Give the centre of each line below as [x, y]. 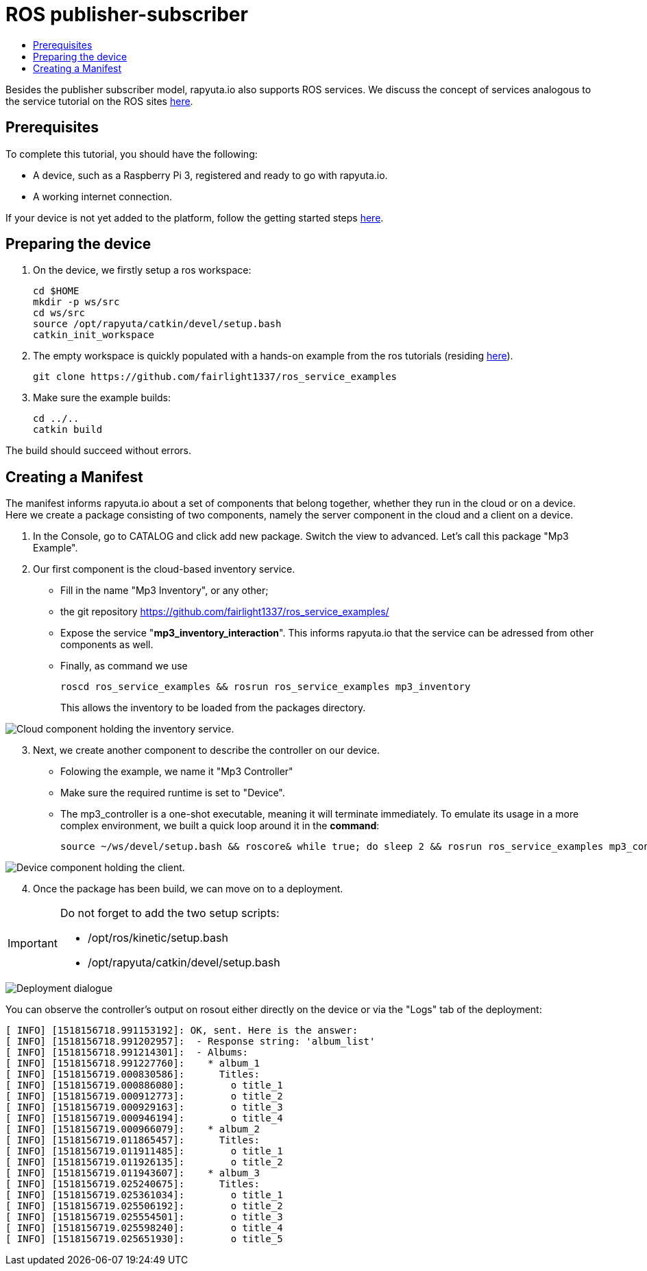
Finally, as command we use [124, 666]
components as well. [107, 645]
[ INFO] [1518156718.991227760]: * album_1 [133, 1064]
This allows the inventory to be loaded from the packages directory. [213, 708]
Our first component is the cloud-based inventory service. [164, 569]
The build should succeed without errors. [98, 451]
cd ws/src [59, 313]
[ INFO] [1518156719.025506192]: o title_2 [144, 1206]
